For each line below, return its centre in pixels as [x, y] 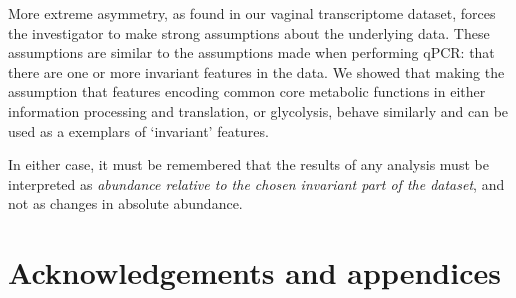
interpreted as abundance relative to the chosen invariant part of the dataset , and [256, 183]
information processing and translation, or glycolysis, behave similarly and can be [258, 110]
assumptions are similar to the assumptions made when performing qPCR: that [251, 52]
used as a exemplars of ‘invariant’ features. [138, 130]
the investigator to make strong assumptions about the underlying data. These [249, 32]
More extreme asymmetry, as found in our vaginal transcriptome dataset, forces [252, 13]
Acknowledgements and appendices [254, 272]
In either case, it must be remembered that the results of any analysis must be [248, 164]
